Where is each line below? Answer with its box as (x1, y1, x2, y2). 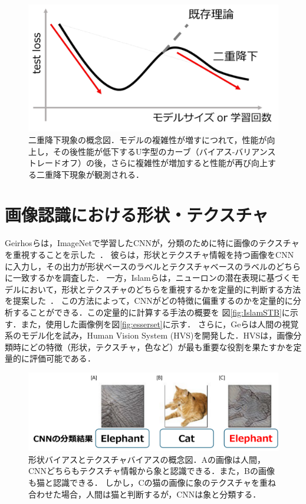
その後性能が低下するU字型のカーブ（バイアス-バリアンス (52, 145, 276, 157)
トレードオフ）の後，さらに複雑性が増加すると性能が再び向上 (28, 157, 268, 169)
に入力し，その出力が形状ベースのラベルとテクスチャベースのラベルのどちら (5, 260, 301, 272)
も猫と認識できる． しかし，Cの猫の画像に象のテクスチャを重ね (28, 476, 276, 489)
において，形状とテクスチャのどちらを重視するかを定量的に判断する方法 (21, 283, 301, 295)
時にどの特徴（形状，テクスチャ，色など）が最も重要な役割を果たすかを (12, 340, 294, 353)
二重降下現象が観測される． (36, 168, 144, 180)
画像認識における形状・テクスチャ (5, 203, 268, 227)
